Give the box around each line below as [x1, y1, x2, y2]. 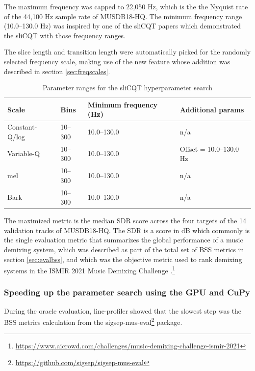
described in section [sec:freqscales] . [4, 66, 110, 76]
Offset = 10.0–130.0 [179, 143, 239, 154]
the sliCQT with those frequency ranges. [4, 30, 126, 40]
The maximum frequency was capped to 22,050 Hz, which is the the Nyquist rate [4, 1, 248, 11]
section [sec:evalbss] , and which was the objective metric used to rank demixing [4, 254, 242, 264]
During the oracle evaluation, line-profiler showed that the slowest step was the [4, 305, 242, 316]
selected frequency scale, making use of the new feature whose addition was [4, 56, 230, 66]
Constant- [7, 122, 37, 132]
